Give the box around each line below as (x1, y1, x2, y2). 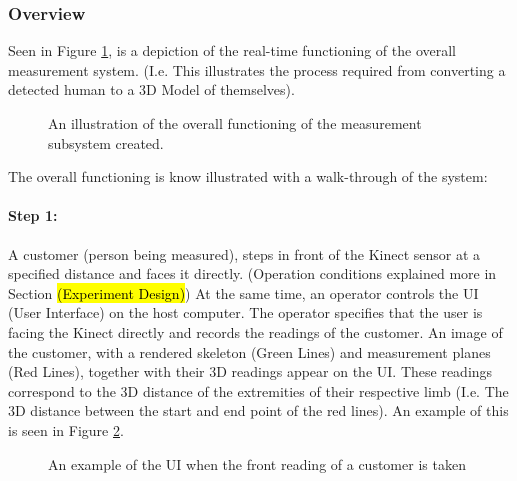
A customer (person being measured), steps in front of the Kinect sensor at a (8, 243, 481, 264)
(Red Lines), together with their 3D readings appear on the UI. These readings (8, 361, 493, 382)
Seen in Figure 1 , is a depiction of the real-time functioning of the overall (8, 40, 457, 61)
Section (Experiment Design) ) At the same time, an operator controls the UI (8, 282, 479, 303)
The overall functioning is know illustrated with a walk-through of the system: (8, 166, 488, 187)
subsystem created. (48, 132, 164, 153)
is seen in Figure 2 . (8, 419, 124, 440)
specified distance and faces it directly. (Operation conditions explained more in (8, 263, 497, 284)
